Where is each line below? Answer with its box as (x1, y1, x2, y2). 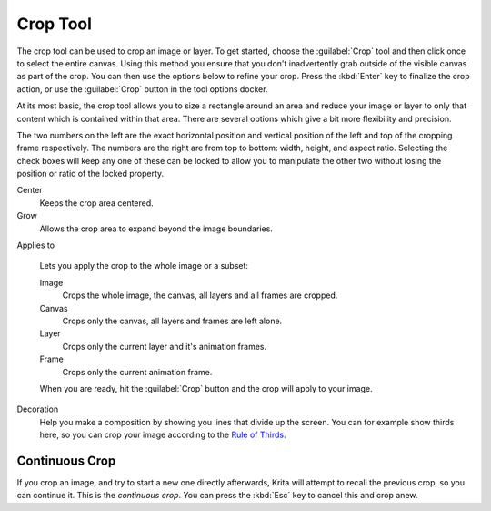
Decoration (16, 404, 59, 414)
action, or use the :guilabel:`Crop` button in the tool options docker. (16, 83, 268, 95)
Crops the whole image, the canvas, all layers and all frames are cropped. (62, 290, 338, 301)
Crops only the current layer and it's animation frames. (62, 341, 267, 352)
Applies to (16, 240, 55, 250)
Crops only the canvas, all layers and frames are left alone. (62, 315, 283, 326)
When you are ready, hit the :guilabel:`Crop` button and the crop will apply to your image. (39, 383, 373, 393)
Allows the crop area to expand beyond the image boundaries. (39, 223, 273, 234)
